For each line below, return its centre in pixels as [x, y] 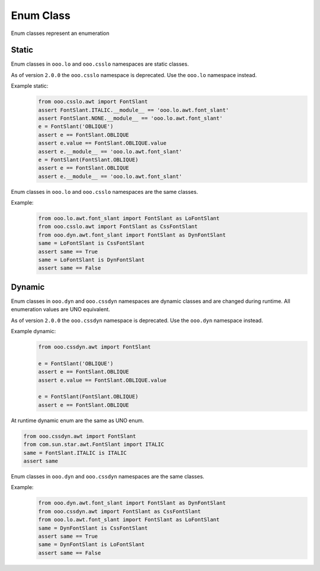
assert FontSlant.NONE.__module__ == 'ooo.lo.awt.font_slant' [130, 118]
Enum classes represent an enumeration [60, 33]
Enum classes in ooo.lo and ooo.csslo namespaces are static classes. [100, 64]
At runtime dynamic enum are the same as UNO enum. [78, 420]
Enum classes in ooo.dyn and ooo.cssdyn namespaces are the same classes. [108, 476]
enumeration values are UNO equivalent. [60, 310]
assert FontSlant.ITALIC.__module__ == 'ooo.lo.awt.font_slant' [134, 110]
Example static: [30, 86]
